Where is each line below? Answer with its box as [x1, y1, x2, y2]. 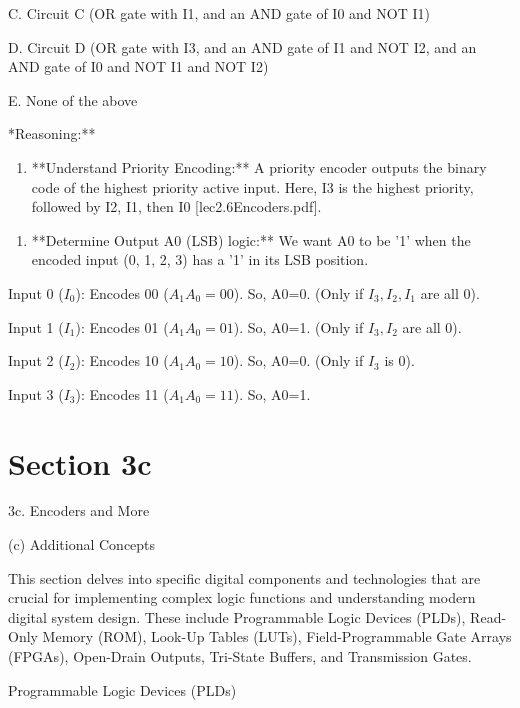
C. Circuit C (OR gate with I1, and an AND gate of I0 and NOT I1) [8, 3, 430, 23]
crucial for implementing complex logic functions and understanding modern [8, 587, 476, 608]
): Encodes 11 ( [75, 383, 169, 404]
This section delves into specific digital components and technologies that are [8, 567, 481, 588]
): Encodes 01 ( [75, 316, 169, 337]
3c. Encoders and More [8, 500, 150, 521]
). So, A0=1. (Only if [233, 316, 364, 337]
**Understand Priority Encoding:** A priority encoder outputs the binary [31, 156, 487, 177]
